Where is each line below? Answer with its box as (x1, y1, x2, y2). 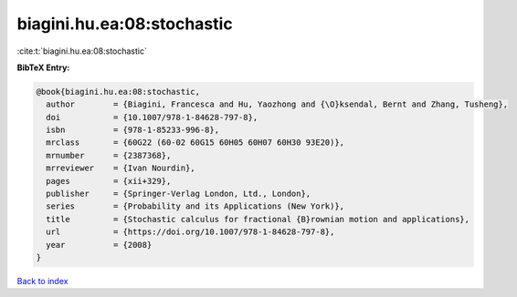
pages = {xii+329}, (46, 176, 172, 186)
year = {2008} (46, 240, 153, 250)
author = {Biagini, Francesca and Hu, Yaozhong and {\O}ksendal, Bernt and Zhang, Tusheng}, (46, 99, 509, 109)
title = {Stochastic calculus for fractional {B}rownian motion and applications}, (46, 214, 470, 224)
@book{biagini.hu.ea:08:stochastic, (36, 87, 201, 97)
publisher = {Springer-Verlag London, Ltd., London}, (46, 189, 311, 200)
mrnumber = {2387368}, (46, 150, 172, 160)
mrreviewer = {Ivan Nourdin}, (46, 163, 195, 173)
